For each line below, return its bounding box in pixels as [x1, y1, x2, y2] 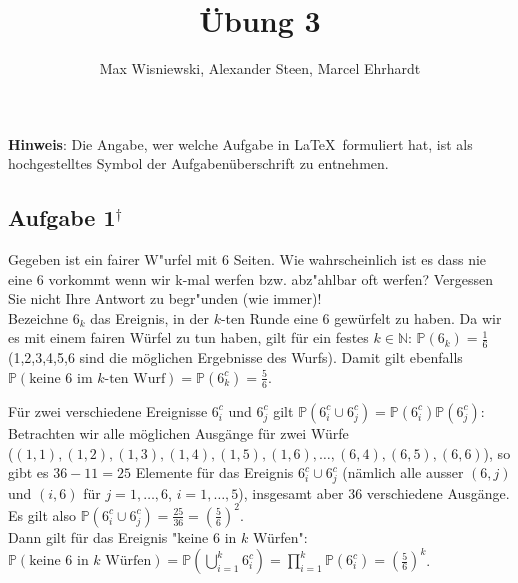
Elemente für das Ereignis [135, 462, 294, 483]
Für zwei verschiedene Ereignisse [8, 400, 208, 421]
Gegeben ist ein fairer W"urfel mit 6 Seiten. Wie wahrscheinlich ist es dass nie [8, 249, 487, 270]
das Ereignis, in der [90, 307, 209, 328]
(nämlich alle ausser [342, 462, 464, 483]
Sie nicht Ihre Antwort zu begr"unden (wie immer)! [8, 288, 322, 309]
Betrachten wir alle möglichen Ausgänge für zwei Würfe [8, 422, 349, 443]
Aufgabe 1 [8, 202, 116, 233]
